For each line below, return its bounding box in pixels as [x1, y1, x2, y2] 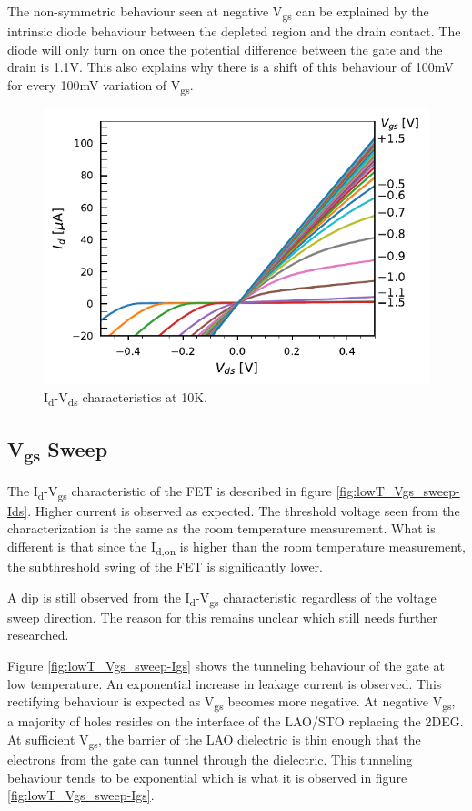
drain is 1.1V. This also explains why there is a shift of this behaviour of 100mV [7, 57, 454, 76]
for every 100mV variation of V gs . [7, 75, 194, 96]
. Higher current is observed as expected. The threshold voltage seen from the [27, 501, 460, 520]
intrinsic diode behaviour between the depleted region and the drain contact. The [7, 22, 461, 41]
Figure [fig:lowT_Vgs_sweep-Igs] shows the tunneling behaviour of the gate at [7, 656, 445, 675]
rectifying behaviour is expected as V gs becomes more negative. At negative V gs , [7, 692, 456, 714]
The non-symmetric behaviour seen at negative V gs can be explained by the [7, 2, 429, 23]
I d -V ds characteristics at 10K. [44, 388, 207, 409]
